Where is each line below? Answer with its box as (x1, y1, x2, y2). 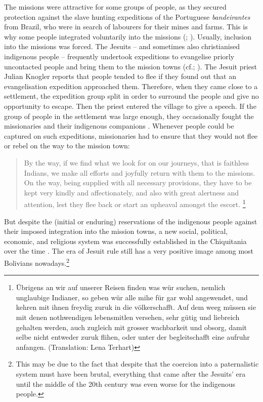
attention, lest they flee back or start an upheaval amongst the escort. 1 (24, 197, 246, 209)
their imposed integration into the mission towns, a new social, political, (4, 226, 228, 236)
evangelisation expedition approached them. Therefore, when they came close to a (4, 81, 258, 91)
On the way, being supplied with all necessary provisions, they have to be (24, 177, 252, 188)
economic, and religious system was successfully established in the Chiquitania (4, 235, 247, 246)
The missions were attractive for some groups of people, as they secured (4, 2, 227, 12)
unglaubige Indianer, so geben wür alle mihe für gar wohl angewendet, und (16, 292, 248, 302)
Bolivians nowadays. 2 (4, 256, 70, 268)
